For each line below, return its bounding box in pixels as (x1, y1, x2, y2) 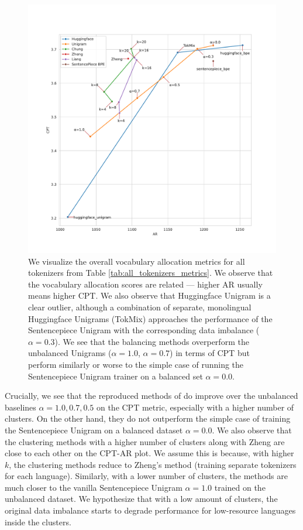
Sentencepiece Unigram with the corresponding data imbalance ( (28, 324, 260, 336)
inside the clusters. (5, 515, 71, 528)
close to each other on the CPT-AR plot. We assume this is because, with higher (5, 447, 294, 459)
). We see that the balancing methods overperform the (54, 335, 249, 347)
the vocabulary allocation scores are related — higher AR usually (28, 278, 263, 290)
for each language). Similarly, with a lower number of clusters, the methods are (5, 470, 288, 482)
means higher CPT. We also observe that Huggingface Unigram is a (28, 289, 271, 302)
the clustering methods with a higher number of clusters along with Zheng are (5, 435, 285, 447)
